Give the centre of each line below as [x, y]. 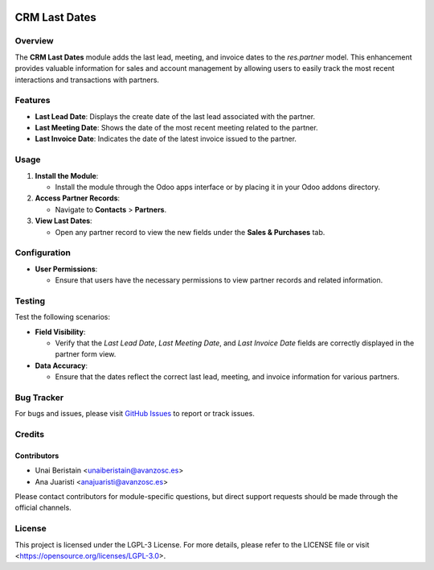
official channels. [43, 508]
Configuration [43, 253]
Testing [30, 300]
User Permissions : [66, 269]
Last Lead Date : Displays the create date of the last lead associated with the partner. [175, 116]
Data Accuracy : [61, 366]
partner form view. [86, 354]
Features [33, 101]
